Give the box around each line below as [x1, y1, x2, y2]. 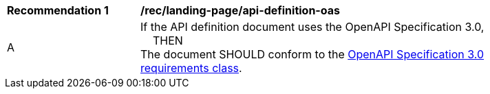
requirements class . [140, 61, 242, 75]
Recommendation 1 [7, 3, 109, 17]
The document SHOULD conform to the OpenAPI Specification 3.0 [140, 47, 484, 61]
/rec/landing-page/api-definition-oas [140, 3, 341, 17]
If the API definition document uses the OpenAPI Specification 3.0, [140, 20, 484, 34]
